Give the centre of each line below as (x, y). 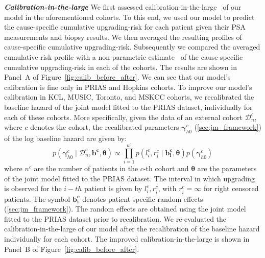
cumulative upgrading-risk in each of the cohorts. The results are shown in (121, 67)
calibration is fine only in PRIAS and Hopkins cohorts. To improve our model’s (128, 87)
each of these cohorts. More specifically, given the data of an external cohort (124, 117)
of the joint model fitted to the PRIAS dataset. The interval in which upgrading (129, 178)
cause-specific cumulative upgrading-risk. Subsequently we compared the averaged (132, 47)
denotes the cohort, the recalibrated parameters (105, 127)
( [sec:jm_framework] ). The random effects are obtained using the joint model (125, 209)
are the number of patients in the (86, 168)
